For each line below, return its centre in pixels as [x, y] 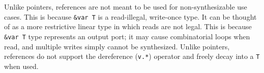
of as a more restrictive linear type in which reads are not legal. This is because [128, 26]
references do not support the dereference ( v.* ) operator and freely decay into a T [132, 56]
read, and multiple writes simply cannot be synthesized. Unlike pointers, [117, 46]
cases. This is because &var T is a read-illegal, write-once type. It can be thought [130, 16]
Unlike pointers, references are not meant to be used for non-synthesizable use [126, 7]
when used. [21, 66]
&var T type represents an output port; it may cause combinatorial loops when [127, 36]
